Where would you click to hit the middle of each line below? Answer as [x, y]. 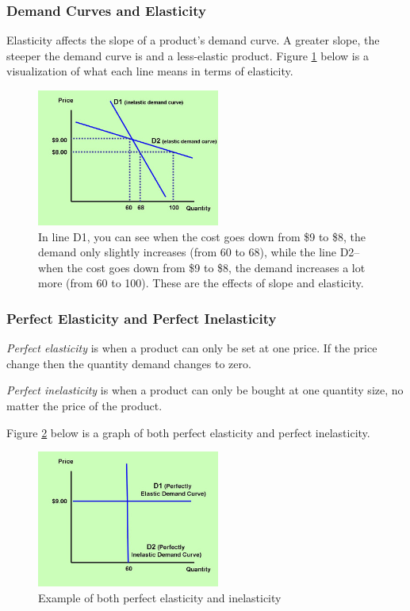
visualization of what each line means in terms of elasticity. [150, 71]
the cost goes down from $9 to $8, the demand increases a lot [216, 267]
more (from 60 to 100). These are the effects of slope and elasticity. [201, 283]
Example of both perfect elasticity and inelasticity [160, 597]
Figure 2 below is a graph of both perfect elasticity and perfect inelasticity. [188, 432]
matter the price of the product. [84, 406]
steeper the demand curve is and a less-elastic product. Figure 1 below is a [188, 55]
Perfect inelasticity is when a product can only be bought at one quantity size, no [205, 390]
